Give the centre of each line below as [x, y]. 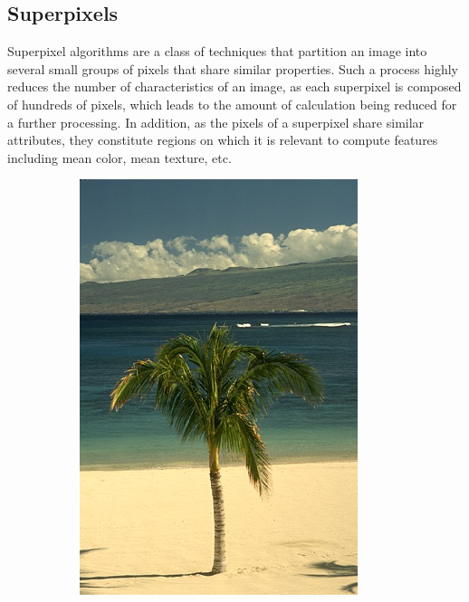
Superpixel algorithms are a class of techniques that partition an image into [217, 51]
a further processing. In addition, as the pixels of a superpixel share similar [216, 122]
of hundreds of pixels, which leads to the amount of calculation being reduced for [232, 104]
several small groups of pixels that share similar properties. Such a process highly [233, 68]
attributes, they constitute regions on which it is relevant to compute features [223, 140]
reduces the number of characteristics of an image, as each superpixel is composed [234, 86]
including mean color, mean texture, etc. [120, 157]
